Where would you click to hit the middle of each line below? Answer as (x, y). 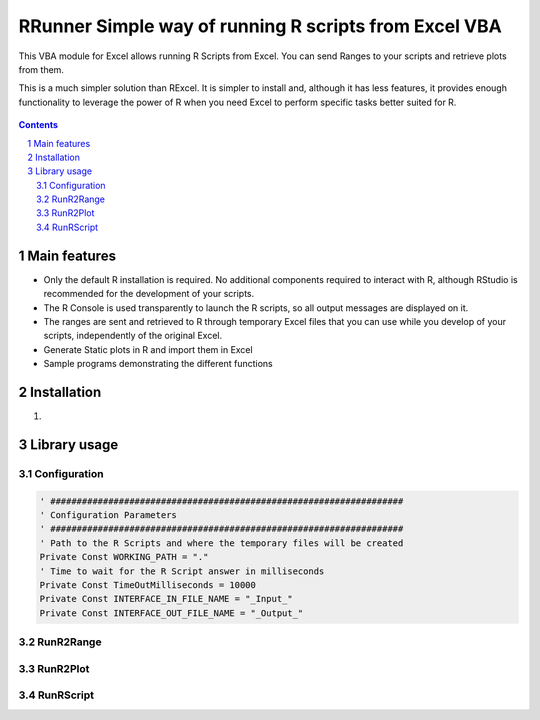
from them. (41, 69)
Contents (38, 125)
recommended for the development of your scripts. (149, 294)
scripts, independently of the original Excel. (133, 336)
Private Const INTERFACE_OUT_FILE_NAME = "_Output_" (171, 613)
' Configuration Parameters (108, 514)
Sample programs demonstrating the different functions (158, 364)
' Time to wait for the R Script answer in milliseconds (182, 571)
